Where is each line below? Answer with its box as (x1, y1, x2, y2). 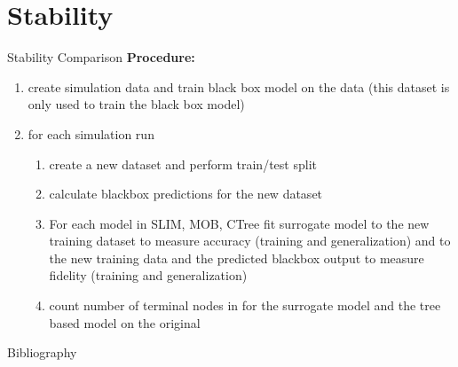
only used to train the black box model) (28, 95, 245, 113)
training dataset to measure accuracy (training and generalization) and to (49, 231, 451, 250)
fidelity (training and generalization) (49, 266, 248, 285)
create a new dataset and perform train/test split (49, 154, 317, 173)
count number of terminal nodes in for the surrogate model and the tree (49, 296, 441, 315)
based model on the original (49, 313, 201, 332)
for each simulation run (28, 124, 154, 143)
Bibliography (7, 343, 77, 362)
